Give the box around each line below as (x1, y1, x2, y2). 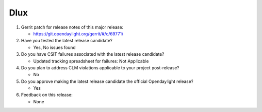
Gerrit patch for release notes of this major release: (21, 24, 124, 30)
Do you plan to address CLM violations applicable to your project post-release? (21, 64, 180, 70)
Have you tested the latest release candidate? (21, 38, 113, 44)
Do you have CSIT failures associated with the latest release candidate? (21, 51, 164, 57)
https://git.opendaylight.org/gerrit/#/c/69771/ (33, 31, 124, 36)
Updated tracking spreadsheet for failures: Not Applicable (33, 58, 149, 64)
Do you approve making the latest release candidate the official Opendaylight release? (21, 78, 194, 84)
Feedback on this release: (21, 92, 73, 98)
